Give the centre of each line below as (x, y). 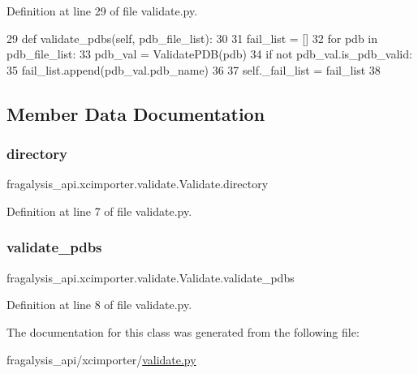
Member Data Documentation (136, 113)
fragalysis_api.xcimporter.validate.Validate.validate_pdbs (151, 277)
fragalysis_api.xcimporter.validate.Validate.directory (138, 184)
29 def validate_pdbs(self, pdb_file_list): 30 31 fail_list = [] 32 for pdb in (192, 38)
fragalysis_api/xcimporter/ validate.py (101, 359)
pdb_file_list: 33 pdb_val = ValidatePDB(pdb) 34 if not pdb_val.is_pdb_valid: (209, 54)
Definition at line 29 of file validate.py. (102, 11)
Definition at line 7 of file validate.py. (99, 211)
